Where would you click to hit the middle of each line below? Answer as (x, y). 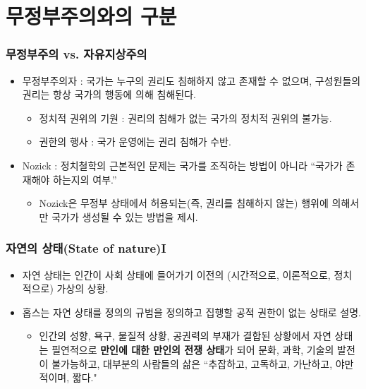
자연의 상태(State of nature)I (86, 248)
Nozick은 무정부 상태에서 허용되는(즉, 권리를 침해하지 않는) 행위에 (184, 203)
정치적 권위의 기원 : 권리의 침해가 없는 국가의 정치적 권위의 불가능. (185, 118)
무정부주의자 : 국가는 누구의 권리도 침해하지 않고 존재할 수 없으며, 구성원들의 (191, 80)
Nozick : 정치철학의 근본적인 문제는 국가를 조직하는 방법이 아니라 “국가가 (182, 165)
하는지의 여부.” (85, 179)
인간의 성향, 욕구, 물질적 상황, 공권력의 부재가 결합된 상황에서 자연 (185, 336)
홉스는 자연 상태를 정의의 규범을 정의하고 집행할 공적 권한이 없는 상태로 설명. (192, 312)
